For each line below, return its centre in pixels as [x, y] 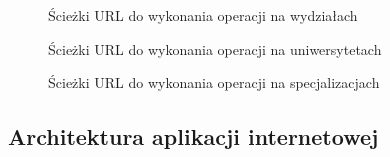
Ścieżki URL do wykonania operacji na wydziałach [203, 15]
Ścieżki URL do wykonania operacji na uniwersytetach [215, 48]
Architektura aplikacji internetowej [193, 136]
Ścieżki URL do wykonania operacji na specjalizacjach [214, 82]
